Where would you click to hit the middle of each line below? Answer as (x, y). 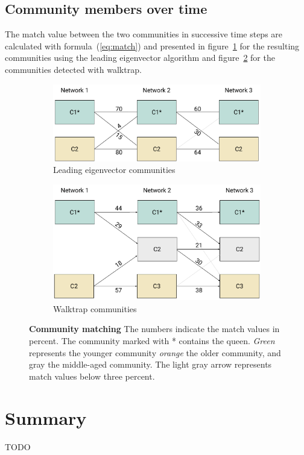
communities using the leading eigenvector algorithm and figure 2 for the (140, 58)
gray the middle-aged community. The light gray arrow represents (150, 364)
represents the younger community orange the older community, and (155, 352)
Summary (46, 417)
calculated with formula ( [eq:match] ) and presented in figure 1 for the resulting (152, 45)
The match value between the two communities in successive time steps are (144, 34)
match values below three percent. (92, 376)
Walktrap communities (95, 308)
